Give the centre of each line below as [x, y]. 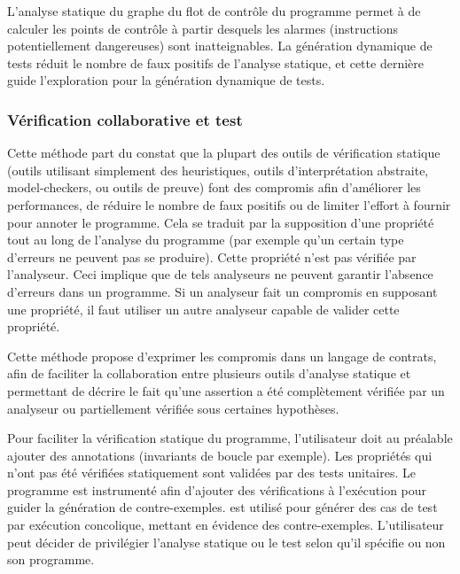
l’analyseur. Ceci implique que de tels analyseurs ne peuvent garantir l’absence [220, 274]
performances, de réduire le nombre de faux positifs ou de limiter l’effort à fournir [229, 204]
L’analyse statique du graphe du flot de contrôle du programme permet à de [214, 11]
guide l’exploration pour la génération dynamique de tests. [166, 80]
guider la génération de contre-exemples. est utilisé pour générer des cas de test [222, 507]
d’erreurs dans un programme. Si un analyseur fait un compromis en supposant [222, 291]
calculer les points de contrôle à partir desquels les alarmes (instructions [203, 28]
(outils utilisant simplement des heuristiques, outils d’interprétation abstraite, [218, 170]
